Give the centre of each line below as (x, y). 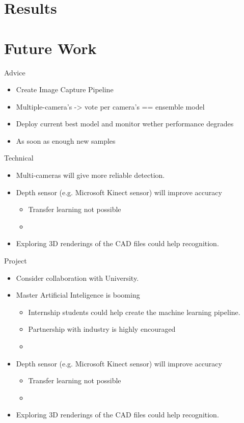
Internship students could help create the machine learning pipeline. (134, 312)
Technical (19, 158)
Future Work (50, 48)
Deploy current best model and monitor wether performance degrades (125, 124)
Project (16, 261)
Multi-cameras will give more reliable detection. (90, 175)
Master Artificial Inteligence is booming (78, 295)
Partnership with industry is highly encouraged (102, 329)
